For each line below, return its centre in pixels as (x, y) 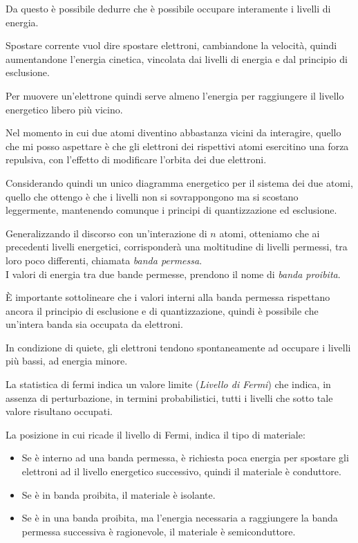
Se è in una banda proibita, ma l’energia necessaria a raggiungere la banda (180, 518)
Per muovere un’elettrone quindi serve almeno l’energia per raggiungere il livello (175, 95)
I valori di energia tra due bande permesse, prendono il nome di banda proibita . (173, 274)
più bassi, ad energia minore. (67, 361)
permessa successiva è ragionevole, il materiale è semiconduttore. (159, 531)
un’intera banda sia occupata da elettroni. (94, 324)
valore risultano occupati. (59, 411)
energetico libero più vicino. (64, 109)
